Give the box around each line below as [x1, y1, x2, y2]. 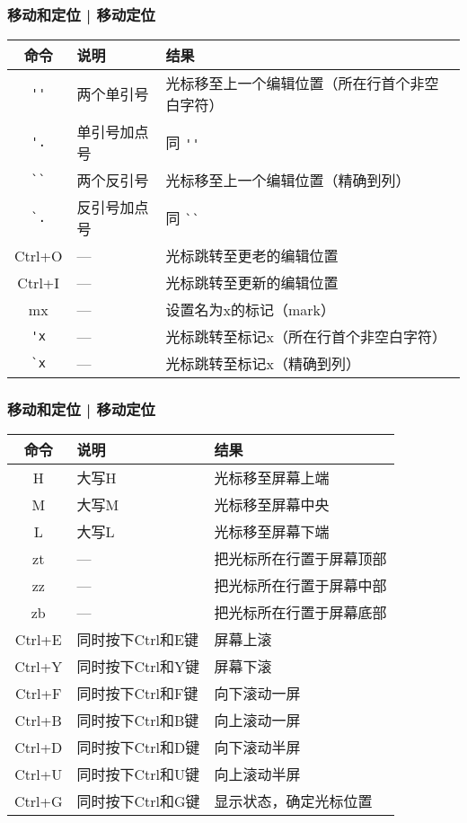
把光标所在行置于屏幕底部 [214, 602, 387, 624]
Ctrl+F [15, 682, 62, 704]
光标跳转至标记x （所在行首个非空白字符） [165, 326, 446, 348]
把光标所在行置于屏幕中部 [214, 575, 387, 597]
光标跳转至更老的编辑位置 [165, 245, 339, 267]
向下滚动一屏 [214, 683, 301, 704]
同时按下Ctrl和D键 [76, 737, 200, 758]
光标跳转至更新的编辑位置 [165, 272, 339, 294]
